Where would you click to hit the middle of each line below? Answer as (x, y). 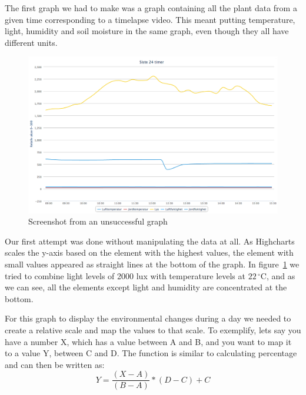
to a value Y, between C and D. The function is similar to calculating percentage (151, 353)
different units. (31, 42)
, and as (281, 275)
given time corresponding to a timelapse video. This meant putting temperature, (150, 19)
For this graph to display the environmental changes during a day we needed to (148, 318)
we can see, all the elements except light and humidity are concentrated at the (146, 287)
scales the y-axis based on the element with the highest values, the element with (149, 252)
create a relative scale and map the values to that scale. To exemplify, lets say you (153, 329)
